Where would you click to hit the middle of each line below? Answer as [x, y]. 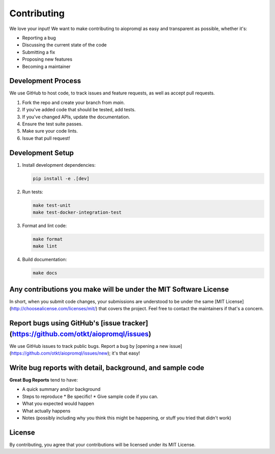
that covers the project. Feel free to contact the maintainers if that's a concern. [181, 309]
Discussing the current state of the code [64, 45]
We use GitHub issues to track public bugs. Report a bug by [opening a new [89, 346]
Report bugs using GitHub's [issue [65, 323]
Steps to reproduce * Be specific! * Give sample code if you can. [90, 396]
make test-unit [52, 205]
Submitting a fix [39, 52]
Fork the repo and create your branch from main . [73, 103]
